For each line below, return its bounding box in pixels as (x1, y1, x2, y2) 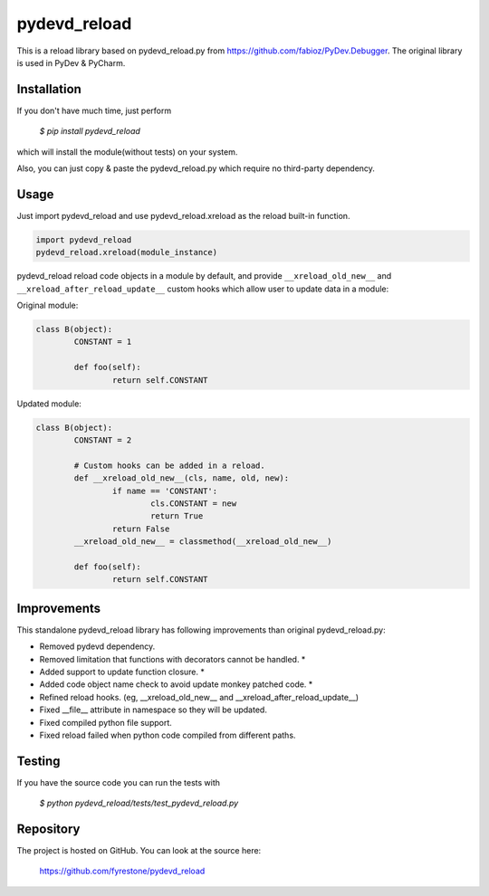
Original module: (16, 300, 79, 311)
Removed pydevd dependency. (39, 641, 156, 652)
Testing (16, 753, 61, 768)
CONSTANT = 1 (73, 337, 132, 348)
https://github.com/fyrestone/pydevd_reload (39, 865, 206, 877)
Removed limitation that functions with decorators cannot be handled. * (39, 653, 306, 664)
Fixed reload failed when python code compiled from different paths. (39, 729, 296, 740)
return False (111, 523, 170, 534)
